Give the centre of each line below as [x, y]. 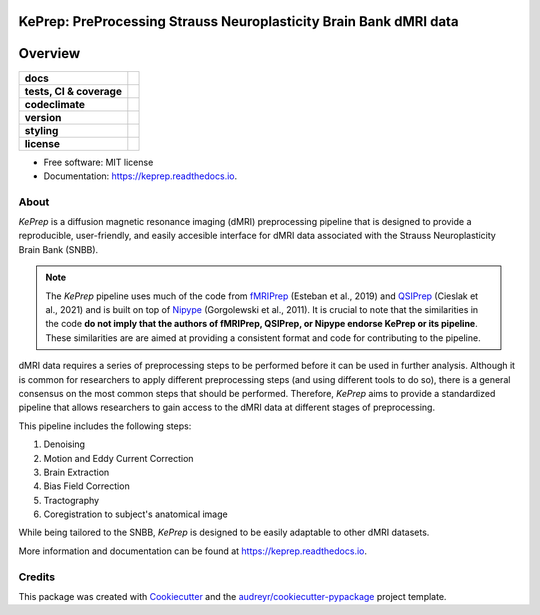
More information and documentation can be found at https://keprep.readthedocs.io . [192, 551]
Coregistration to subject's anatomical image [136, 514]
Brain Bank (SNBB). [58, 249]
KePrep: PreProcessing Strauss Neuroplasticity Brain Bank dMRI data [238, 21]
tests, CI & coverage [73, 91]
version [43, 117]
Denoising [64, 444]
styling [41, 130]
